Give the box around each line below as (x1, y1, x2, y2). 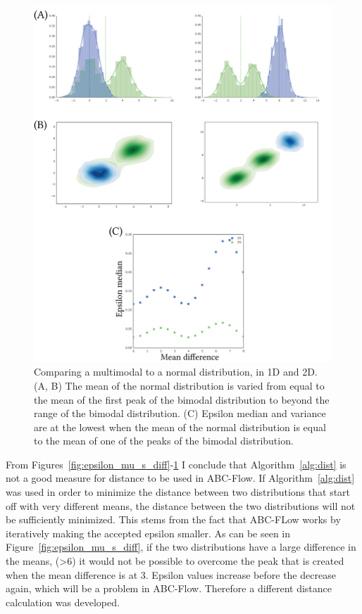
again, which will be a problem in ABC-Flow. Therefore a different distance (6, 581, 332, 596)
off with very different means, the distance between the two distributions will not (6, 498, 356, 513)
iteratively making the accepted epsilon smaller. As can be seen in (6, 525, 291, 540)
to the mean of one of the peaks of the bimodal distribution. (34, 433, 294, 448)
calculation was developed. (6, 594, 120, 609)
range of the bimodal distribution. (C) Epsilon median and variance (34, 406, 326, 421)
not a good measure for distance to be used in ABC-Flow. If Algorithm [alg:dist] (6, 471, 355, 485)
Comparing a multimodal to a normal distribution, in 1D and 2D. (34, 364, 318, 379)
